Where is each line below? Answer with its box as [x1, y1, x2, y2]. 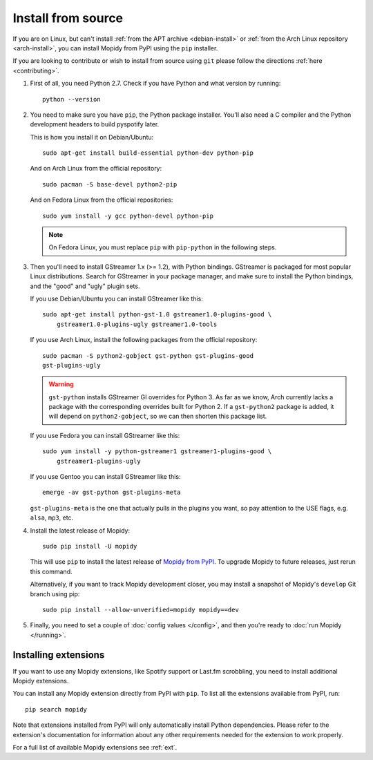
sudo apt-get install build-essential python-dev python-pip [42, 149, 254, 157]
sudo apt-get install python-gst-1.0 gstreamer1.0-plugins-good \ [42, 311, 272, 319]
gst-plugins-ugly [42, 361, 101, 369]
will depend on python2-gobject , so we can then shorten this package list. [48, 412, 267, 421]
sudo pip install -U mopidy [42, 542, 137, 550]
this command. [30, 567, 73, 576]
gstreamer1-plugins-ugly [56, 457, 141, 465]
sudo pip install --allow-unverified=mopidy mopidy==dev [42, 605, 240, 614]
